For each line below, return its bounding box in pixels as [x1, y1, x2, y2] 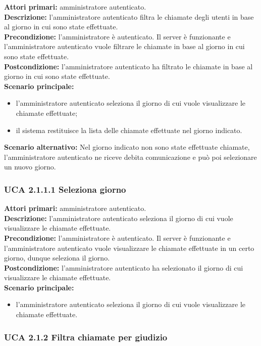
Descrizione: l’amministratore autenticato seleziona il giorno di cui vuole [4, 212, 233, 223]
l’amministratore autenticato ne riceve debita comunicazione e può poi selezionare [4, 151, 257, 162]
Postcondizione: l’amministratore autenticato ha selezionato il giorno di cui [4, 262, 243, 273]
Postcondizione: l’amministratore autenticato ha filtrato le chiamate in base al [4, 61, 253, 71]
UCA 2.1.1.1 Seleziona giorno [4, 183, 126, 195]
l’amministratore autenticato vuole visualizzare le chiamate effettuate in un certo [4, 242, 254, 253]
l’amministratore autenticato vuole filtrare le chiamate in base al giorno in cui [4, 41, 245, 52]
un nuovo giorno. [4, 161, 56, 172]
